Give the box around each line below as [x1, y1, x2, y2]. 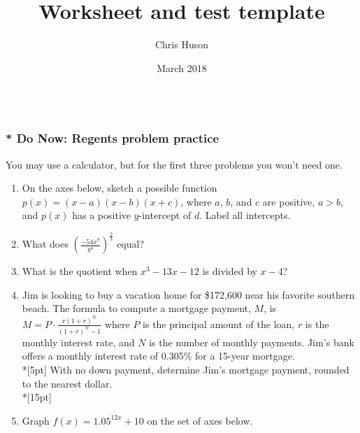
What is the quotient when [22, 264, 138, 278]
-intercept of [138, 208, 192, 222]
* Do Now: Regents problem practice [6, 129, 219, 147]
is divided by [202, 264, 257, 278]
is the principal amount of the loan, [143, 316, 295, 331]
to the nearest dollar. [22, 376, 113, 390]
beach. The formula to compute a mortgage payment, [22, 301, 251, 315]
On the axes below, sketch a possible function [22, 180, 217, 195]
